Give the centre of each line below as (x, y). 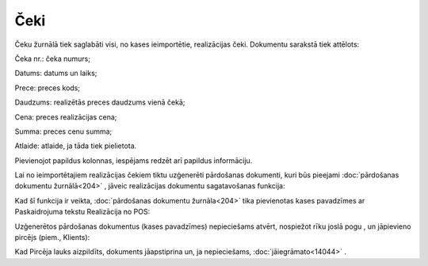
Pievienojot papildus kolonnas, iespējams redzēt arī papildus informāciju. (134, 160)
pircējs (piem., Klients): (52, 237)
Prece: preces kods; (48, 88)
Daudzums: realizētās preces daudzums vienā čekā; (100, 102)
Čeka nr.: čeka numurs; (53, 59)
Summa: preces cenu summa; (63, 131)
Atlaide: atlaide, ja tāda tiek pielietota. (76, 146)
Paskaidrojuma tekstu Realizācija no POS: (82, 212)
